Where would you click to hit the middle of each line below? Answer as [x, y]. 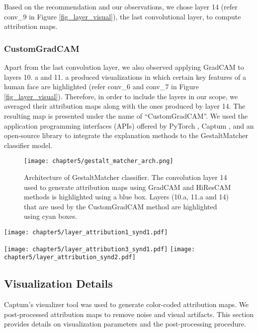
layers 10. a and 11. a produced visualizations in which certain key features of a [125, 77]
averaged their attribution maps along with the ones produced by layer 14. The [125, 106]
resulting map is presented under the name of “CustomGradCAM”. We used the [126, 115]
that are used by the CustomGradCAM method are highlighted [121, 206]
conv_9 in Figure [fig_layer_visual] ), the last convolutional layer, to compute [123, 16]
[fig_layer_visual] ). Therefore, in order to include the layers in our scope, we [121, 96]
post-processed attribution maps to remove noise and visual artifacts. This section [129, 314]
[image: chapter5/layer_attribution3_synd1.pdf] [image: [100, 249]
